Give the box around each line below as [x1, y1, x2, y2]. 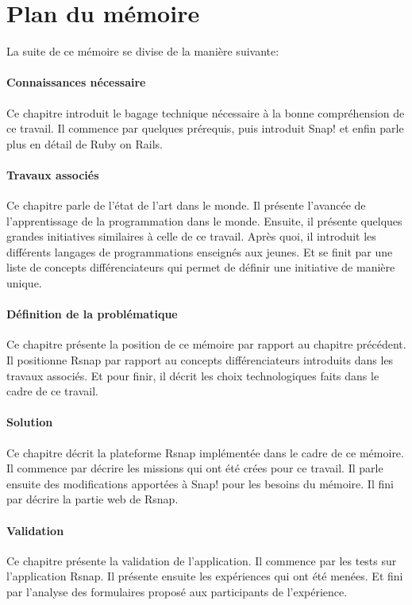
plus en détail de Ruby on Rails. [6, 135, 163, 152]
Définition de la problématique [6, 306, 178, 322]
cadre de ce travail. [6, 383, 98, 399]
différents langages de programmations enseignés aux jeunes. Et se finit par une [6, 243, 393, 260]
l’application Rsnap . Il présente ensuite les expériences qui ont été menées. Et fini [6, 568, 403, 584]
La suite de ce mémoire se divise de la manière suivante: [6, 43, 279, 60]
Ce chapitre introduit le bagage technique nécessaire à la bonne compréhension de [6, 104, 405, 121]
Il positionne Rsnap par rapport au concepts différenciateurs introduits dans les [6, 352, 394, 368]
